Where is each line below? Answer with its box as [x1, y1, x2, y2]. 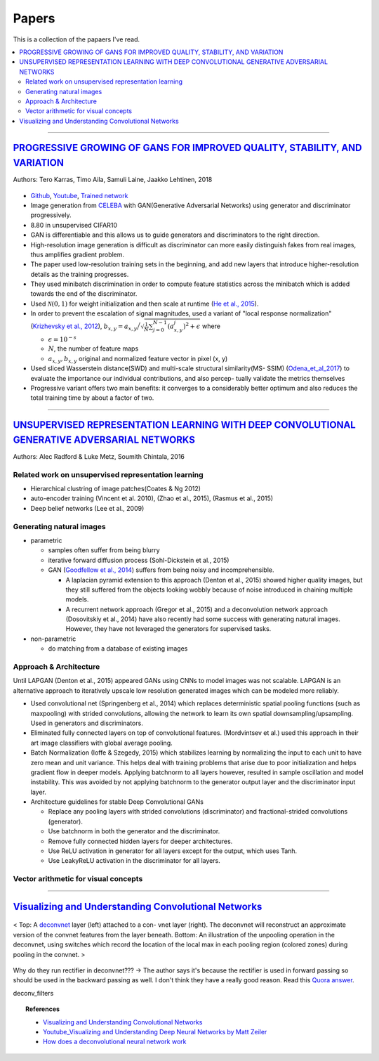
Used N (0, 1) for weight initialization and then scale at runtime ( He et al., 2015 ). [30, 299, 259, 308]
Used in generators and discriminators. [30, 719, 143, 727]
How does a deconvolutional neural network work [43, 1037, 187, 1046]
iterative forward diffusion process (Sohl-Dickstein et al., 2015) [48, 556, 230, 564]
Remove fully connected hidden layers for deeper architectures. [48, 837, 233, 845]
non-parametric [30, 634, 77, 643]
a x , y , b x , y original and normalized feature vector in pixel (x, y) [48, 354, 228, 365]
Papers [13, 11, 55, 26]
